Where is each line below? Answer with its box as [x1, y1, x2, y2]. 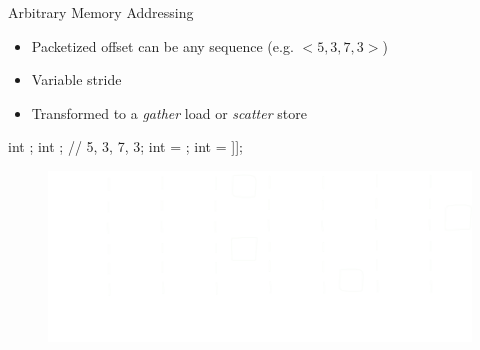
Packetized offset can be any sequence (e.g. [31, 35, 294, 56]
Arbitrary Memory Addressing [8, 2, 194, 22]
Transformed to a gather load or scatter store [31, 102, 307, 123]
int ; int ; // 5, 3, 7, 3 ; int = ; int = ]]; [8, 136, 243, 157]
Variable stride [31, 69, 122, 90]
